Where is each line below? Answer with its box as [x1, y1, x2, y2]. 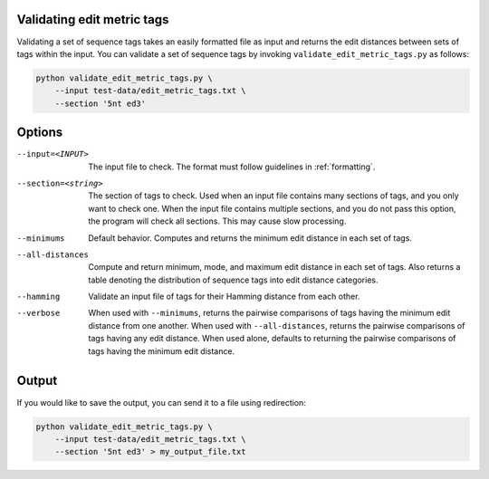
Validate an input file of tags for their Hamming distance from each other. [88, 291, 360, 302]
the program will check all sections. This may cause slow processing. [88, 216, 347, 226]
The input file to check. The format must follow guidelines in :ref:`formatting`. [88, 161, 376, 172]
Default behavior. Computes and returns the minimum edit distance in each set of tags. [88, 232, 412, 244]
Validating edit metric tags [16, 12, 169, 27]
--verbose [16, 308, 61, 319]
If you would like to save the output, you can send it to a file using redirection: [16, 397, 307, 407]
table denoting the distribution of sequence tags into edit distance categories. [88, 274, 379, 285]
